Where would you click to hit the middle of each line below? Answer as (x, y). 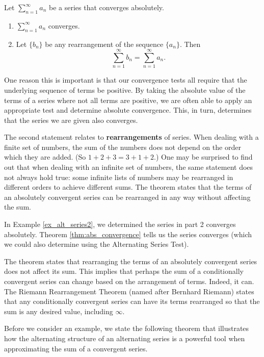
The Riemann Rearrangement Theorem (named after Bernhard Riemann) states (129, 291)
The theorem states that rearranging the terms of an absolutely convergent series (131, 261)
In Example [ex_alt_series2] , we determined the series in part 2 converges (120, 224)
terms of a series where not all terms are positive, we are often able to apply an (128, 100)
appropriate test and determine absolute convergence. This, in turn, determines (128, 110)
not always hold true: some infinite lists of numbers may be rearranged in (119, 177)
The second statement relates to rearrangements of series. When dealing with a (131, 137)
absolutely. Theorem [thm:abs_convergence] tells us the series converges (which (128, 234)
